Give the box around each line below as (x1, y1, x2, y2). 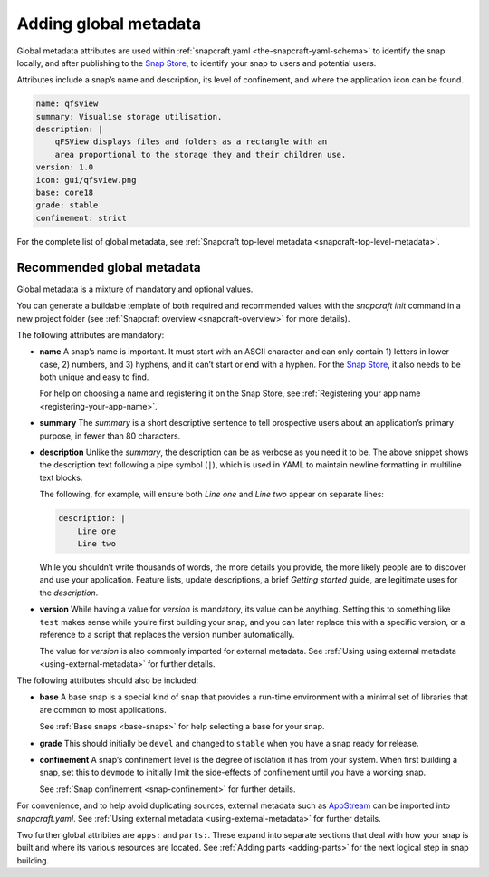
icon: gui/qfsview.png (35, 175, 137, 185)
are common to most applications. (39, 704, 167, 715)
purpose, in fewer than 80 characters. (39, 430, 181, 441)
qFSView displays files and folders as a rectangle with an (54, 137, 328, 147)
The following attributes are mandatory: (16, 329, 165, 340)
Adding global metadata (16, 14, 202, 34)
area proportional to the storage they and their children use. (54, 149, 347, 159)
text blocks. (39, 472, 83, 483)
